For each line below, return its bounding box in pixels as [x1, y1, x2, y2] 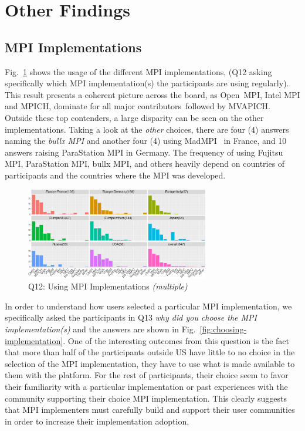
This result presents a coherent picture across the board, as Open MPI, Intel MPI [5, 88, 300, 100]
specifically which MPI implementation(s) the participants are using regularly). [5, 77, 289, 89]
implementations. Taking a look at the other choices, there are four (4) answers [5, 123, 289, 135]
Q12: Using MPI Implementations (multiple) [28, 280, 188, 292]
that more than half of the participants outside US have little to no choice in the [5, 346, 295, 358]
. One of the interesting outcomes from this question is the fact [63, 334, 290, 346]
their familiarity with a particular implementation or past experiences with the [5, 381, 288, 393]
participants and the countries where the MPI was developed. [5, 169, 226, 181]
